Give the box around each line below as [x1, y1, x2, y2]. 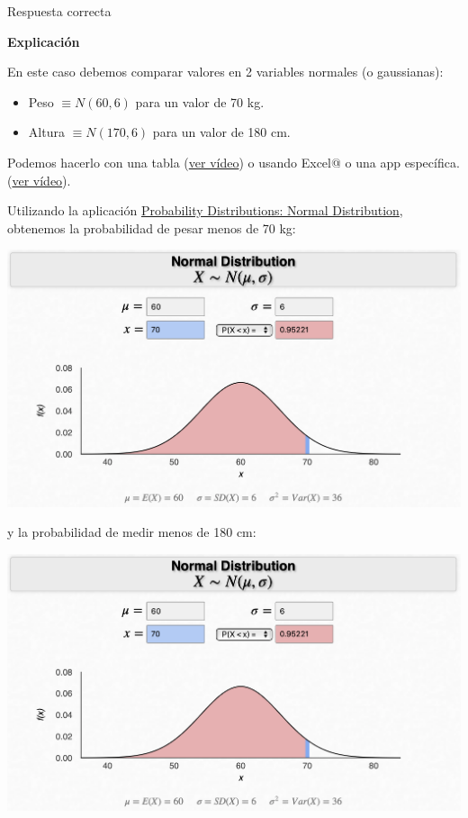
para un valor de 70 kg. [135, 92, 265, 111]
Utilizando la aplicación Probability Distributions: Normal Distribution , [7, 201, 403, 220]
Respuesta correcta [7, 2, 112, 20]
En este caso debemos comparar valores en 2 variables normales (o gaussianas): [7, 62, 444, 81]
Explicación [7, 32, 80, 50]
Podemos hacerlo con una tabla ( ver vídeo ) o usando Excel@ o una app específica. [7, 152, 460, 171]
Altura [28, 123, 65, 141]
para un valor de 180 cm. [152, 123, 291, 141]
